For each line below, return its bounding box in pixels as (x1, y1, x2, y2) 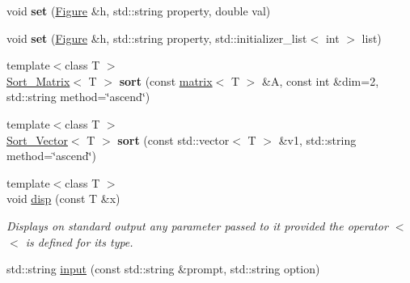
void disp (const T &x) (6, 190, 120, 207)
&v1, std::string (278, 131, 357, 148)
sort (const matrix (119, 72, 213, 89)
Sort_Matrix (6, 72, 70, 89)
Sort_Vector (6, 131, 68, 148)
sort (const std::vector (117, 131, 230, 148)
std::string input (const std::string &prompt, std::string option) (6, 260, 320, 277)
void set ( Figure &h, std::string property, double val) (6, 2, 271, 19)
